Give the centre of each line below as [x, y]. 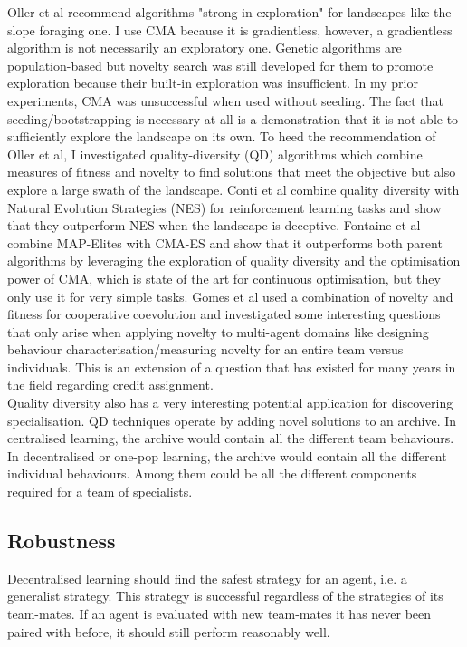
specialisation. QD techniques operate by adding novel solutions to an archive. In [232, 420]
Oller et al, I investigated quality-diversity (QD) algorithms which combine [215, 154]
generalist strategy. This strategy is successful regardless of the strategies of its [225, 596]
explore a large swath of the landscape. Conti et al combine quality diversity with [233, 189]
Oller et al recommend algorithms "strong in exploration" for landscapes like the [229, 12]
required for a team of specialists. [100, 492]
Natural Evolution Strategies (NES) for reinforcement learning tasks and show [224, 207]
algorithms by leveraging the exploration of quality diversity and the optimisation [234, 261]
